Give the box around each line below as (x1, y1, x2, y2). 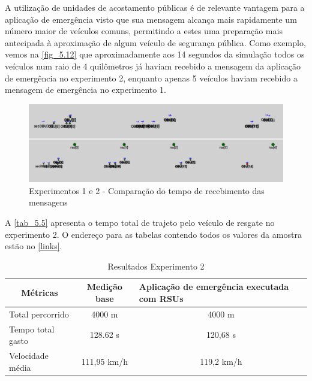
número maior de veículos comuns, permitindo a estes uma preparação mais (5, 25, 283, 37)
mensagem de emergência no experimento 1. (5, 83, 166, 96)
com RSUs (139, 292, 184, 304)
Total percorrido (9, 307, 69, 320)
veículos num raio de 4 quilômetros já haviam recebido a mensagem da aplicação (5, 59, 301, 72)
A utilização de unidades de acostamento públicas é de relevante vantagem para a (5, 1, 305, 13)
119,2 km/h (200, 355, 242, 367)
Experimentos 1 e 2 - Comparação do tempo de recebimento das (29, 184, 265, 196)
